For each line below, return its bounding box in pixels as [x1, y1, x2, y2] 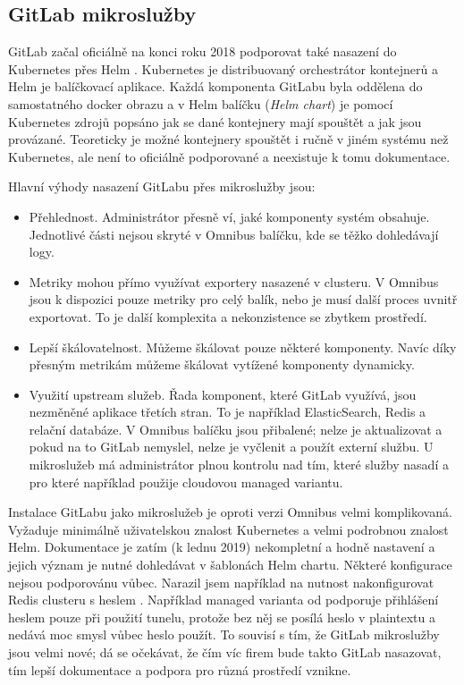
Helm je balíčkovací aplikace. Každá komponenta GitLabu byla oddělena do [8, 77, 423, 96]
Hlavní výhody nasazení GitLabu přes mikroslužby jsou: [8, 177, 316, 196]
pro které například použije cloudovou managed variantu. [29, 472, 343, 491]
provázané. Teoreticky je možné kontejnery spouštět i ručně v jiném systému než [8, 130, 449, 148]
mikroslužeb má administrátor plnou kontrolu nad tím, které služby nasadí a [29, 455, 449, 474]
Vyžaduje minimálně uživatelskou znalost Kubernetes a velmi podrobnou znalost [8, 520, 449, 538]
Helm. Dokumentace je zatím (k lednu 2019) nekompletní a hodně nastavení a [8, 537, 435, 556]
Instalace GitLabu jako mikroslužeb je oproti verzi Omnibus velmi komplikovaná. [8, 503, 452, 521]
